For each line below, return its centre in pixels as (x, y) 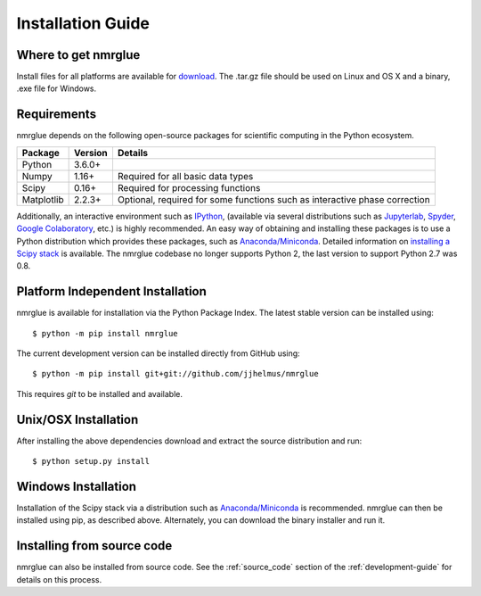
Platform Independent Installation (111, 291)
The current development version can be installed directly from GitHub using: (158, 353)
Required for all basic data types (185, 176)
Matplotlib (43, 199)
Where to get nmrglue (78, 55)
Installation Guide (83, 23)
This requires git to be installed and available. (99, 393)
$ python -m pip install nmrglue (105, 333)
